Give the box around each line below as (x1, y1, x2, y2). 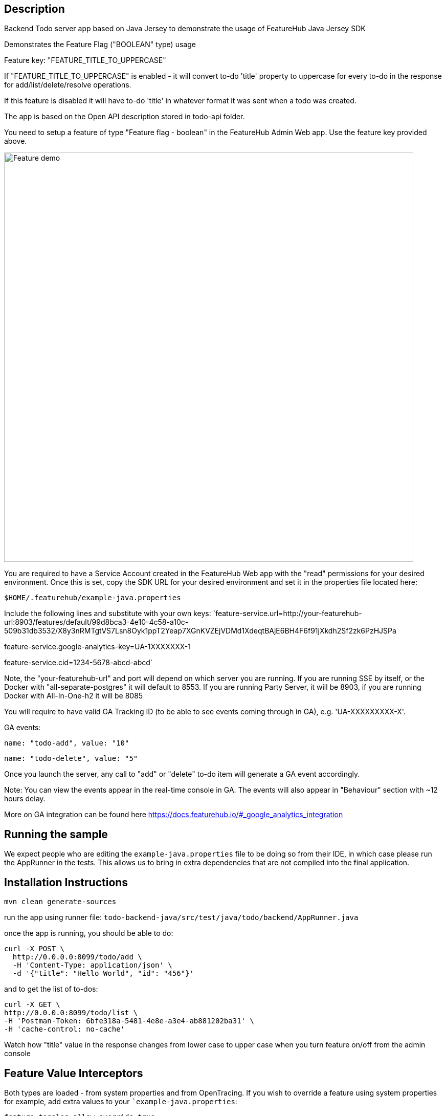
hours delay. (4, 794, 46, 803)
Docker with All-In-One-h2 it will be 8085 (4, 691, 143, 701)
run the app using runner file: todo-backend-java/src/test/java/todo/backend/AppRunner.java (4, 913, 359, 922)
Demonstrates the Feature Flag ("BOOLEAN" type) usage (4, 40, 196, 49)
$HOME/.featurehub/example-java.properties (4, 594, 181, 602)
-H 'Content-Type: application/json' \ (12, 961, 172, 970)
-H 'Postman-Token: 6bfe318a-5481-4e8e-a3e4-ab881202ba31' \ (4, 1017, 254, 1025)
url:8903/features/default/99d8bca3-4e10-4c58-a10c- (4, 618, 189, 627)
